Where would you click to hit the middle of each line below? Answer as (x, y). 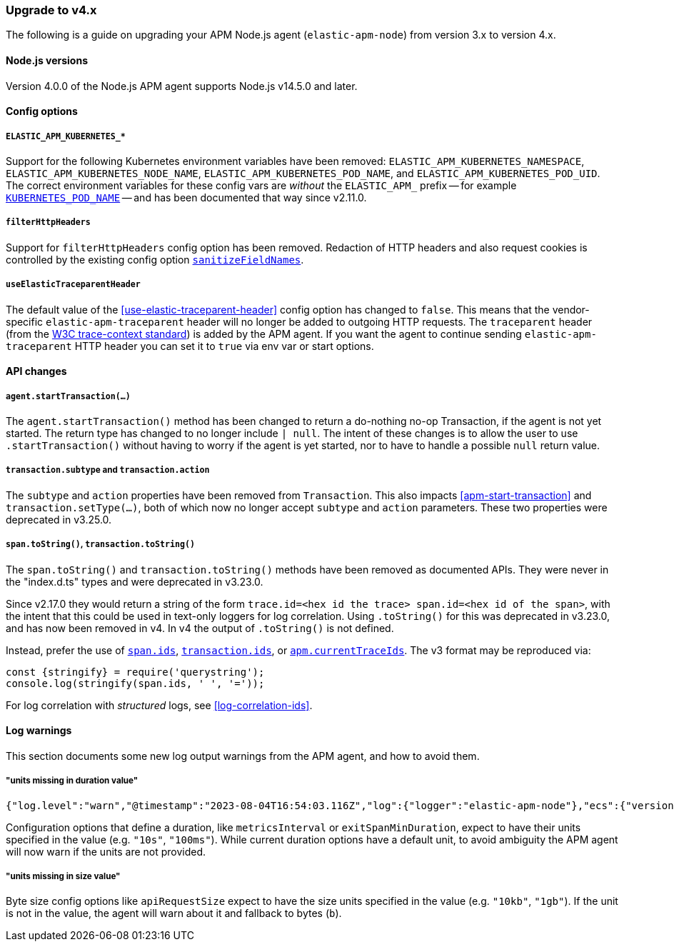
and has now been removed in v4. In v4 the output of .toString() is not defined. (200, 628)
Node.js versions (47, 60)
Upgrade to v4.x (51, 10)
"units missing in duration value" (72, 781)
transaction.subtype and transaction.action (108, 470)
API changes (36, 371)
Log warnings (39, 731)
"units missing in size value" (63, 876)
